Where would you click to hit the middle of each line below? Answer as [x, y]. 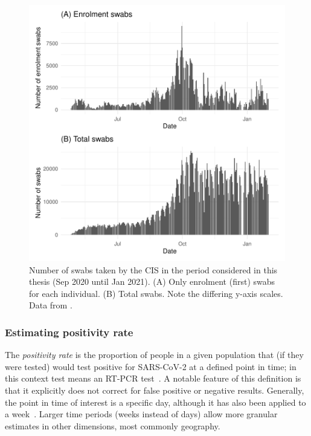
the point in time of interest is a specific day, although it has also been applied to [155, 402]
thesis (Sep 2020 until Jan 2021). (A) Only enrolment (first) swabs [152, 281]
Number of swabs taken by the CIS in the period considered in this [153, 269]
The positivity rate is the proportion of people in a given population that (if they [154, 355]
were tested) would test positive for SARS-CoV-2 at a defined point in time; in [151, 366]
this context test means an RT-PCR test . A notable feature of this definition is [153, 378]
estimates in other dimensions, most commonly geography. [113, 425]
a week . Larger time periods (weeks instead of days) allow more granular [141, 414]
